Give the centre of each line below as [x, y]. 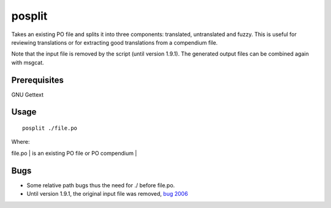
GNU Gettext [28, 94]
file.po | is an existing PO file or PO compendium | [74, 153]
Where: [21, 142]
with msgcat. [28, 62]
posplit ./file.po [50, 128]
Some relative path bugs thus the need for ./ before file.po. [101, 185]
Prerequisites [37, 80]
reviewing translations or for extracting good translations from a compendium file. [114, 42]
